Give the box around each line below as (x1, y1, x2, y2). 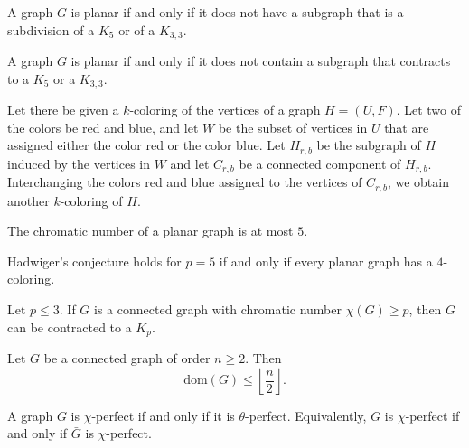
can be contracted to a (7, 317, 132, 336)
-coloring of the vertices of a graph (129, 100, 321, 119)
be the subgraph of (316, 135, 421, 154)
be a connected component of (239, 154, 401, 173)
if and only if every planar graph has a (219, 251, 433, 270)
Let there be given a (7, 100, 119, 119)
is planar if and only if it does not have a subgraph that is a (70, 3, 404, 21)
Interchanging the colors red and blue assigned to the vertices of (7, 173, 362, 191)
